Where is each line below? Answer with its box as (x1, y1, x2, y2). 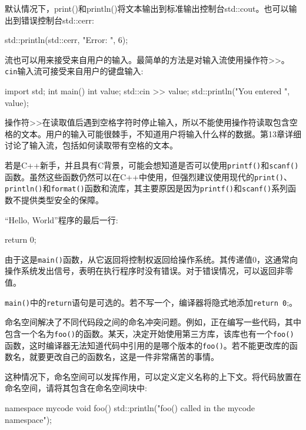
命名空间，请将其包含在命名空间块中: (5, 382, 147, 394)
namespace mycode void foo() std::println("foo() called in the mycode (5, 401, 255, 414)
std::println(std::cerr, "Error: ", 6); (5, 34, 128, 46)
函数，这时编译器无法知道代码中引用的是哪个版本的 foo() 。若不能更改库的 (5, 339, 290, 351)
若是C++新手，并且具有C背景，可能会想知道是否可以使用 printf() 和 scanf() (5, 159, 299, 171)
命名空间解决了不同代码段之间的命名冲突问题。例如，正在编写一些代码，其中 (5, 316, 301, 328)
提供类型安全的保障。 (21, 193, 104, 206)
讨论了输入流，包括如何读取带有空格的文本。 (5, 139, 178, 151)
